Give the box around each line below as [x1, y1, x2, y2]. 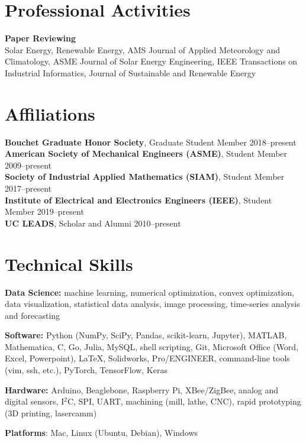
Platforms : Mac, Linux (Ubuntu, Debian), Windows [5, 426, 198, 439]
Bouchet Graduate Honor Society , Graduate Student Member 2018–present [5, 135, 297, 148]
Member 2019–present [5, 205, 84, 218]
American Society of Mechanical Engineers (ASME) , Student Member [5, 147, 288, 160]
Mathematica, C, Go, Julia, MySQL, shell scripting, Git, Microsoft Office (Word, [5, 340, 299, 353]
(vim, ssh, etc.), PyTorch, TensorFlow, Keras [5, 364, 168, 376]
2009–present [5, 159, 52, 171]
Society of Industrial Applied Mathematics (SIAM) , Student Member [5, 170, 285, 183]
